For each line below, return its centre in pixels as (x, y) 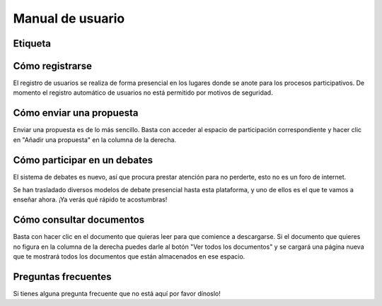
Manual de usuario (69, 18)
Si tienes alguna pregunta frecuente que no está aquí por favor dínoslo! (117, 294)
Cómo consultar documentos (79, 220)
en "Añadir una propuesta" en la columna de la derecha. (95, 140)
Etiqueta (32, 43)
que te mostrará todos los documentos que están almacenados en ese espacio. (129, 257)
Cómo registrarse (52, 66)
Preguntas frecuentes (62, 277)
